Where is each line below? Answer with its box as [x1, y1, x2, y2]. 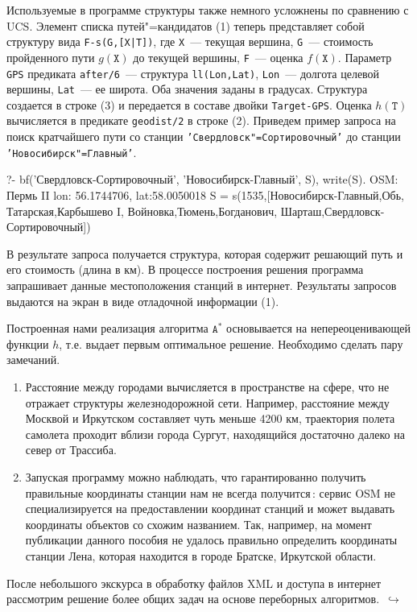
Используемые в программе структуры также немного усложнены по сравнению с [6, 2, 409, 18]
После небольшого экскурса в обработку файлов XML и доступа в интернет [6, 574, 382, 591]
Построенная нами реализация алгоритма [6, 320, 208, 337]
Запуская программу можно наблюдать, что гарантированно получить [25, 468, 366, 485]
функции [6, 335, 49, 352]
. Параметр [337, 48, 392, 65]
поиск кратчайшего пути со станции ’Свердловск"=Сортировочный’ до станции [6, 128, 401, 145]
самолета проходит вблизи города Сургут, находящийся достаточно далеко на [25, 425, 405, 442]
